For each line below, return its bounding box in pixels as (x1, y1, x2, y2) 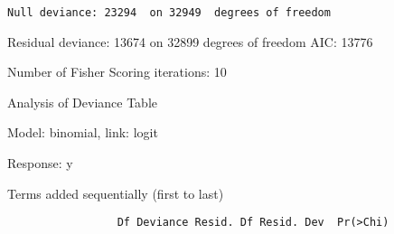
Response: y (7, 154, 73, 173)
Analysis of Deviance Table (7, 92, 158, 111)
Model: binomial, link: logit (7, 123, 158, 142)
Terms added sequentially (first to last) (7, 183, 224, 202)
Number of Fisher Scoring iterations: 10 (7, 62, 227, 81)
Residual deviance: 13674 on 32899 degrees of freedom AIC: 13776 (7, 32, 373, 51)
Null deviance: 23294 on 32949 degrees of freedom (7, 6, 331, 19)
